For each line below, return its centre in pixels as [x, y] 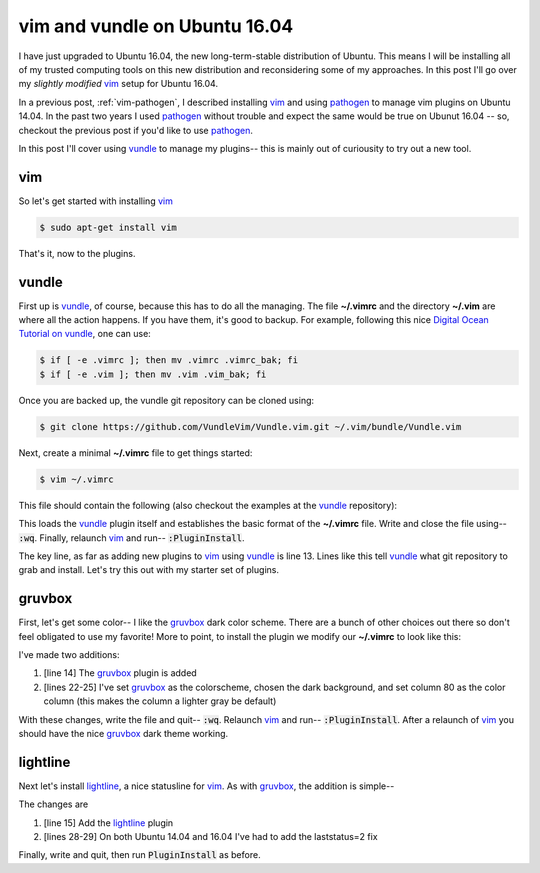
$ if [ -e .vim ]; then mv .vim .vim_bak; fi [153, 374]
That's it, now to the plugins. [77, 253]
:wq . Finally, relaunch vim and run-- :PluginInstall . [131, 537]
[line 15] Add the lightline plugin [108, 822]
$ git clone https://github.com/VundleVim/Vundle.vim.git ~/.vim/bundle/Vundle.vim [250, 426]
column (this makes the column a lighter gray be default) [160, 701]
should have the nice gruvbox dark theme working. [123, 733]
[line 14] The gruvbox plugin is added [120, 673]
